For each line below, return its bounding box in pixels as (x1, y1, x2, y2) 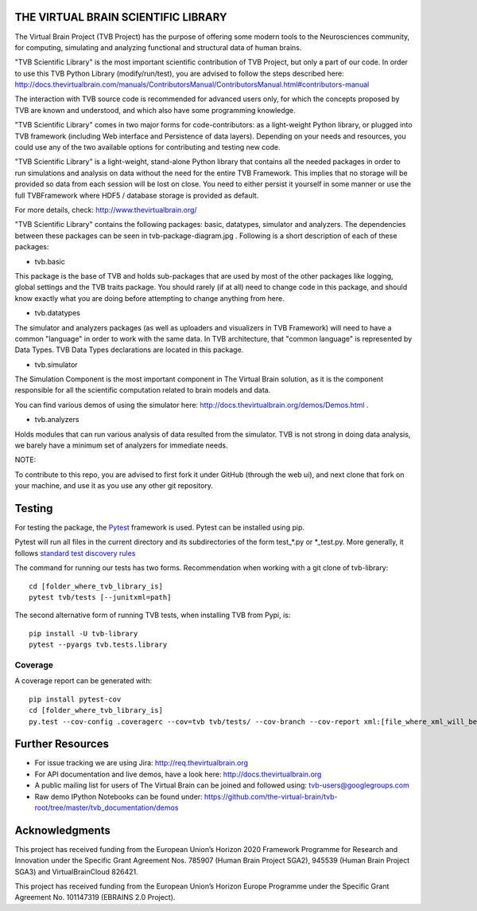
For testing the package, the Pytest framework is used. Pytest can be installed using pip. (14, 522, 305, 533)
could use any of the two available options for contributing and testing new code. (14, 143, 281, 152)
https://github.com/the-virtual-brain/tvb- (204, 792, 338, 801)
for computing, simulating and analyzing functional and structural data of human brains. (14, 42, 302, 52)
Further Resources (14, 737, 109, 751)
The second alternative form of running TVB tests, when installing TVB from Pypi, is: (14, 610, 291, 620)
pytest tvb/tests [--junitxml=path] (29, 593, 172, 602)
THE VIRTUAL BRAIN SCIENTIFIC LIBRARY (14, 10, 227, 24)
